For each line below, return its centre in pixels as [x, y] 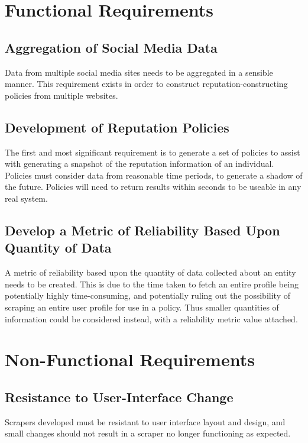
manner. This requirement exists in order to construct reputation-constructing [146, 84]
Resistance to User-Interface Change [119, 397]
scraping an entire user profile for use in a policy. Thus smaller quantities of [142, 307]
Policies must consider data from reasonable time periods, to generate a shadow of [154, 175]
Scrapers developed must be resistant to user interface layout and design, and [145, 421]
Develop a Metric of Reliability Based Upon [142, 230]
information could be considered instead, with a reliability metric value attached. [151, 318]
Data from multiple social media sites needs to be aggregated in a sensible [139, 72]
